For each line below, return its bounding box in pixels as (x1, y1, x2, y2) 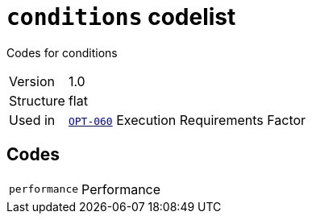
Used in (9, 111, 56, 128)
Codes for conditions (6, 45, 118, 60)
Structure (9, 92, 65, 109)
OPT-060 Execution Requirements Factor (68, 111, 306, 128)
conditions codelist (6, 3, 236, 31)
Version (9, 73, 55, 89)
